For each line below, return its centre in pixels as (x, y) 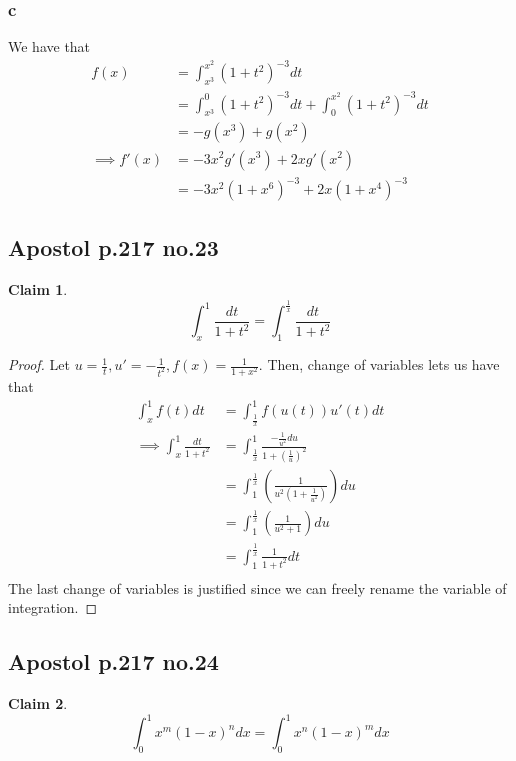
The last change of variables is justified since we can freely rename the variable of (257, 587)
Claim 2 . (38, 703)
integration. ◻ (53, 607)
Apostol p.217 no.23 (113, 247)
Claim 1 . (38, 289)
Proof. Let (39, 364)
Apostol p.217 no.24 (113, 661)
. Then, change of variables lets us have (379, 364)
